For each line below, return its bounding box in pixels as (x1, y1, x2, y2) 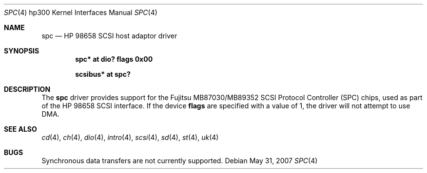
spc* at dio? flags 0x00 (75, 55, 153, 63)
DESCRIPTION (4, 85, 51, 93)
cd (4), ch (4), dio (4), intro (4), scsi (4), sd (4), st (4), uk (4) (41, 133, 219, 141)
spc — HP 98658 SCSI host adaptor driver (41, 32, 177, 40)
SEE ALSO (4, 125, 37, 133)
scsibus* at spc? (75, 70, 131, 78)
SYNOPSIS (4, 47, 39, 55)
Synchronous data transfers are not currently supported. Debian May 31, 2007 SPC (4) (41, 156, 318, 165)
